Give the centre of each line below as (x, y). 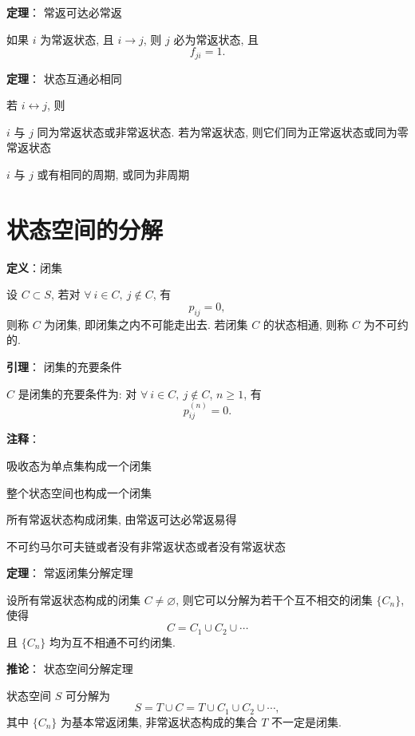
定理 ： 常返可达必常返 (64, 12)
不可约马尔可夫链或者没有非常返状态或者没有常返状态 (146, 546)
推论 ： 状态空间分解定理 (70, 669)
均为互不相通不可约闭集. (113, 641)
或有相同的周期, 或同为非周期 (113, 174)
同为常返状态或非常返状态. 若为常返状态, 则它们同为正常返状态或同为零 (223, 131)
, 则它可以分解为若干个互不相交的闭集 (274, 599)
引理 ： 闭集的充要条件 (64, 366)
